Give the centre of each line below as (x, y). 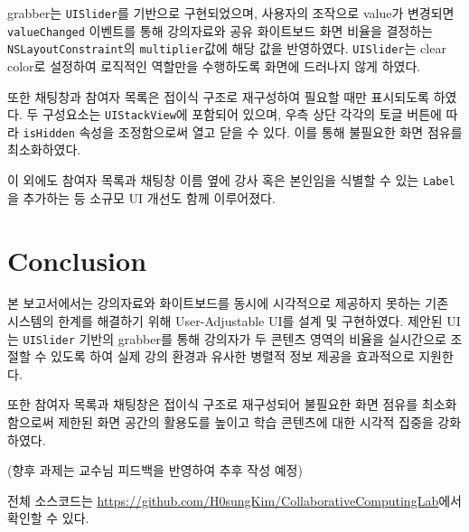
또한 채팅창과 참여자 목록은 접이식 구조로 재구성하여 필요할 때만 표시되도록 (218, 96)
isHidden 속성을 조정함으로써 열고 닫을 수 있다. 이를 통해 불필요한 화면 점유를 (243, 131)
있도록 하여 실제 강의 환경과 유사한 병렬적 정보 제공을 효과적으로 (232, 356)
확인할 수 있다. (48, 518)
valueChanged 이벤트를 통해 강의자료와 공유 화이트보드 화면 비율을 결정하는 (220, 30)
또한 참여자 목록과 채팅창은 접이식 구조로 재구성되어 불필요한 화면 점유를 (213, 404)
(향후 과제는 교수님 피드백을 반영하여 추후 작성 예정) (155, 470)
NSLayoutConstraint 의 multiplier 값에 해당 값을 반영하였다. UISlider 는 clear (227, 48)
